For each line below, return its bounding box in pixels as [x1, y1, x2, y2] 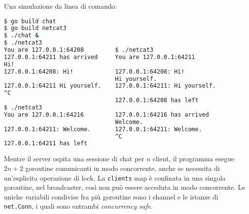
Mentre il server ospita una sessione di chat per [4, 153, 145, 164]
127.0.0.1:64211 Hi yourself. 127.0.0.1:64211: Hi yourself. [4, 82, 216, 90]
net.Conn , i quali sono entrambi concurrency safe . [4, 201, 153, 211]
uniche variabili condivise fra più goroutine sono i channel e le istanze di [4, 191, 218, 201]
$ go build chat [4, 17, 56, 25]
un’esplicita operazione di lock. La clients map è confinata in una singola [4, 172, 226, 183]
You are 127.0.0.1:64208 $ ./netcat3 [4, 46, 153, 54]
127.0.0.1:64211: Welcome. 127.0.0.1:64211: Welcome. [4, 125, 202, 133]
